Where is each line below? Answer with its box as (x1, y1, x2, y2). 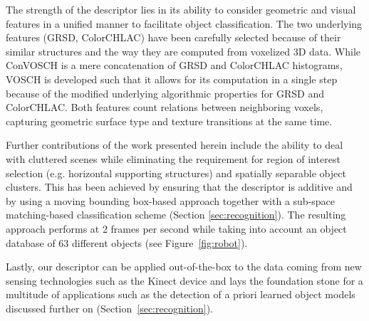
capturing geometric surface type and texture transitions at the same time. (6, 113, 333, 128)
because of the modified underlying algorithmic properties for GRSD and (6, 85, 324, 100)
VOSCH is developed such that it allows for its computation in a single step (6, 71, 338, 86)
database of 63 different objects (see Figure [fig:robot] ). (6, 235, 248, 250)
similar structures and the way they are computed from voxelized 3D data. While (6, 43, 360, 58)
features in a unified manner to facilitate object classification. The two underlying (6, 16, 363, 31)
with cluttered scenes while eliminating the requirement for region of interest (6, 151, 341, 166)
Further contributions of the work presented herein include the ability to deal (6, 137, 343, 152)
